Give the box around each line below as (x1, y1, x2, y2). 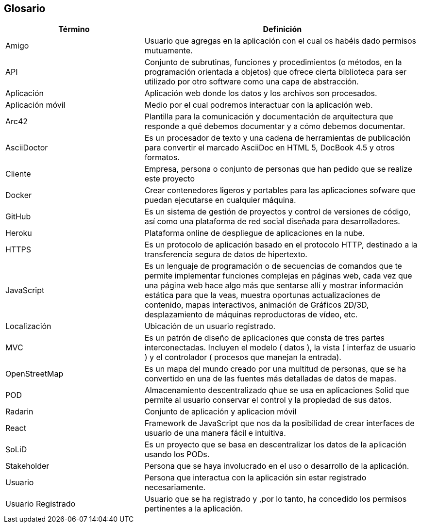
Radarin (5, 407, 34, 417)
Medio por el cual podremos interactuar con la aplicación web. (144, 100, 373, 110)
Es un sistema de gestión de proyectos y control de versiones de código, (144, 207, 411, 217)
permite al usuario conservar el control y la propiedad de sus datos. (144, 395, 392, 405)
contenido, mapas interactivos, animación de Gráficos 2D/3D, (144, 300, 369, 310)
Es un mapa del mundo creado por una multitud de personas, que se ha (144, 364, 406, 374)
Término (58, 24, 90, 34)
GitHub (5, 212, 31, 222)
